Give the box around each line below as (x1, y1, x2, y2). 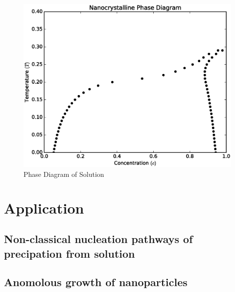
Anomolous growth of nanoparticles (4, 274, 188, 290)
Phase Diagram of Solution (23, 169, 104, 179)
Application (4, 197, 84, 218)
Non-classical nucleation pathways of (4, 231, 193, 246)
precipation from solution (4, 245, 135, 261)
